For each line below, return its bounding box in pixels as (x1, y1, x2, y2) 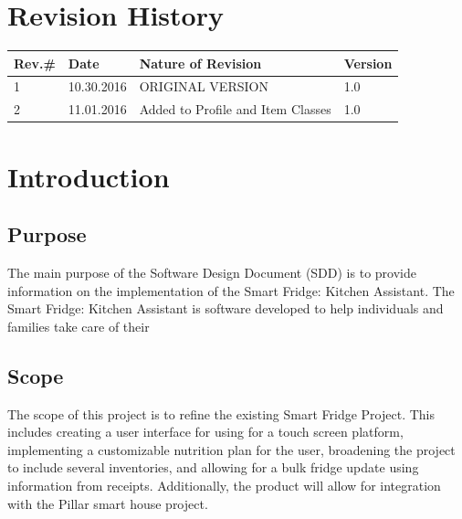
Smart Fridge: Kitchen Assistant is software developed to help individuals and (7, 299, 444, 318)
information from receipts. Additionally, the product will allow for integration (7, 475, 441, 494)
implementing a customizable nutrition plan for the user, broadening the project (7, 440, 456, 459)
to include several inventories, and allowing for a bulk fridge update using (7, 458, 419, 477)
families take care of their (7, 316, 150, 335)
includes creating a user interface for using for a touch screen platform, (7, 422, 404, 441)
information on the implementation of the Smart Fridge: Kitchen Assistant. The (7, 281, 455, 300)
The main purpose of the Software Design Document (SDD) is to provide (7, 262, 416, 281)
